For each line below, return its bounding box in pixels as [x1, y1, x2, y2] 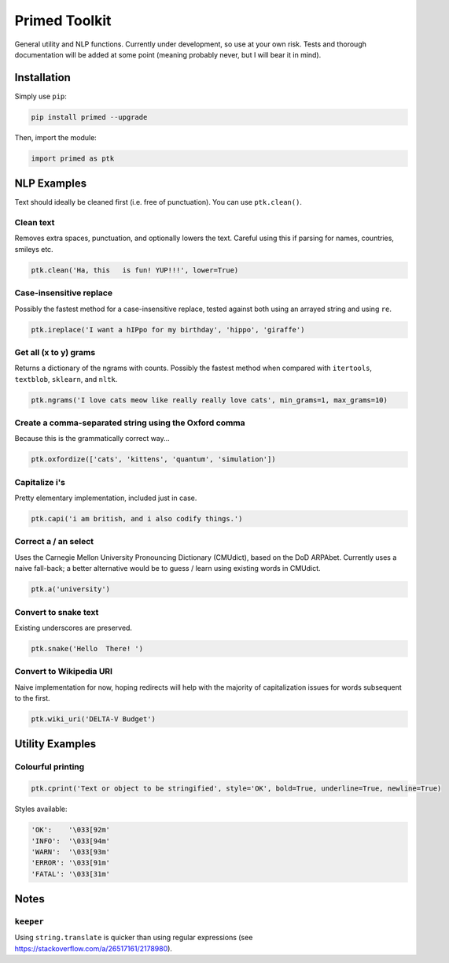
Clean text [14, 217, 55, 228]
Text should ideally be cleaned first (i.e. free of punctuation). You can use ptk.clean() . [14, 198, 303, 207]
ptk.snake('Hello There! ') [31, 644, 144, 653]
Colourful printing [14, 761, 85, 772]
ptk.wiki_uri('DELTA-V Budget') [31, 715, 156, 724]
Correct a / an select [14, 536, 94, 547]
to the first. [14, 694, 50, 703]
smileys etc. [14, 244, 54, 254]
